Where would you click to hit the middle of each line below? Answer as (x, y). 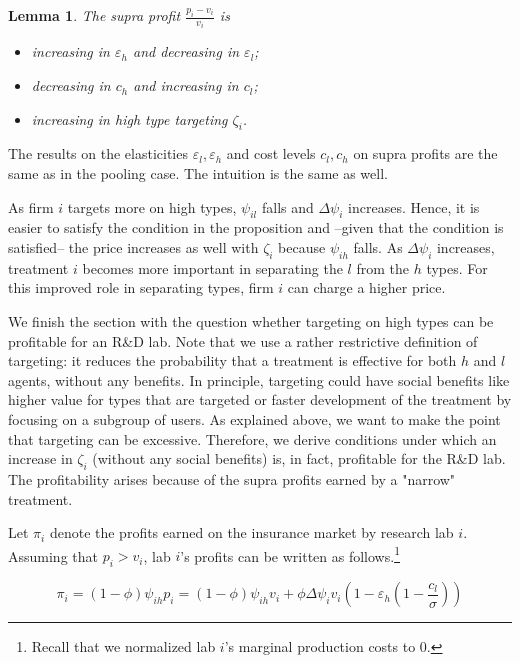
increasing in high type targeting (129, 118)
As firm (31, 206)
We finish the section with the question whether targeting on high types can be (251, 321)
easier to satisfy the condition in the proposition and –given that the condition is (256, 227)
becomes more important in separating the (212, 267)
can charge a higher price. (366, 287)
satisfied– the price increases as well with (133, 247)
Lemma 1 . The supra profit (94, 15)
